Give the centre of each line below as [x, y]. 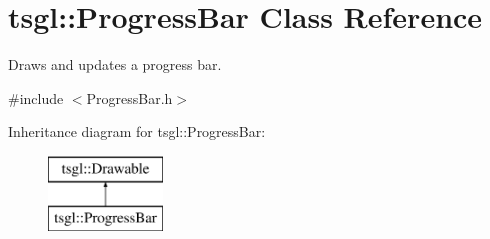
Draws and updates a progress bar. [115, 64]
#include [36, 97]
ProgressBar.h [129, 97]
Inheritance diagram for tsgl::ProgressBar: [137, 131]
